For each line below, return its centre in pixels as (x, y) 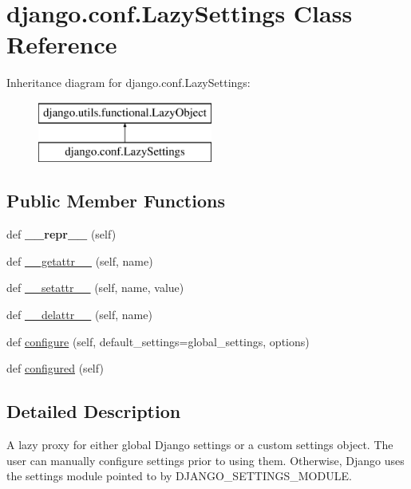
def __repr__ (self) (61, 234)
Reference (62, 44)
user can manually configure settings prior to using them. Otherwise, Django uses (205, 460)
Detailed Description (94, 411)
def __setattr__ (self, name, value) (95, 288)
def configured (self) (55, 368)
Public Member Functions (116, 201)
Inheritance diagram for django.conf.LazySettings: (128, 83)
